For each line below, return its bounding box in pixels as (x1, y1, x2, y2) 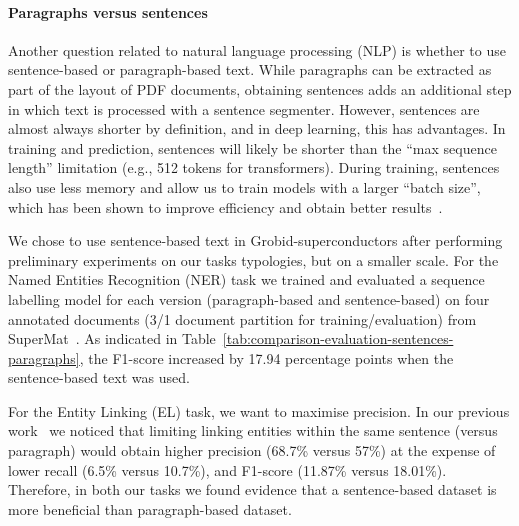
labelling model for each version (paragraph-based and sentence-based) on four (8, 288, 490, 309)
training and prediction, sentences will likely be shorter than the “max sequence (8, 137, 497, 158)
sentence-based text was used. (8, 367, 190, 388)
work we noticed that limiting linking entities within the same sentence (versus (8, 420, 498, 441)
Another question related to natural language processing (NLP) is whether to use (8, 39, 506, 60)
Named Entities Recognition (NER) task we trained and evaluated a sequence (8, 269, 485, 290)
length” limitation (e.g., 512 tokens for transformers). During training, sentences (8, 157, 500, 178)
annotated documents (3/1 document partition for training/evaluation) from (8, 308, 477, 329)
